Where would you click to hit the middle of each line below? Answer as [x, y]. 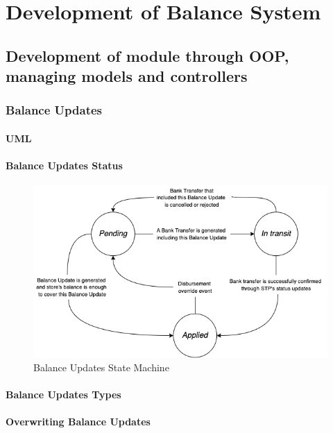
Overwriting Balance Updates [78, 422]
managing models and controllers [127, 76]
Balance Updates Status [64, 165]
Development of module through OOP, [147, 55]
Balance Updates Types [63, 394]
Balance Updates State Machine [101, 367]
